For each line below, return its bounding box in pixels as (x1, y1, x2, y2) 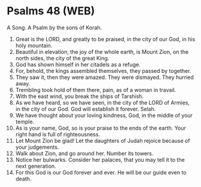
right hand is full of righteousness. (15, 130, 100, 138)
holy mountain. (15, 42, 53, 49)
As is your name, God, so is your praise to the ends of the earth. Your (15, 124, 186, 131)
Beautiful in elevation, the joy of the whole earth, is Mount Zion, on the (15, 48, 189, 55)
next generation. (15, 163, 56, 170)
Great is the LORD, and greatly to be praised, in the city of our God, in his (15, 35, 196, 42)
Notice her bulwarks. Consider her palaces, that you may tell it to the (15, 156, 185, 163)
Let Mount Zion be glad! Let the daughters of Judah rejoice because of (15, 137, 190, 144)
